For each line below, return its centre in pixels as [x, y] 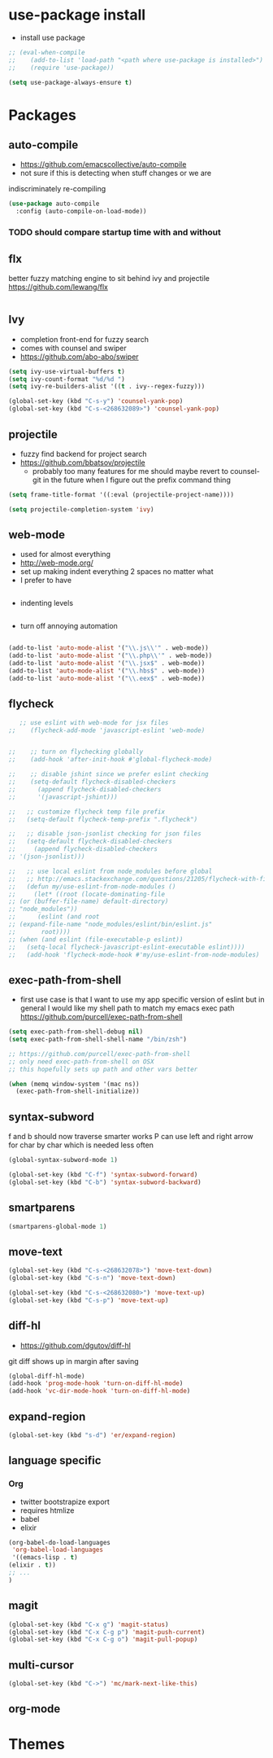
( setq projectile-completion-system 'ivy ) [81, 509]
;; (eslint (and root [54, 917]
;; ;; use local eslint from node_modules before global [110, 871]
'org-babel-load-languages [58, 1550]
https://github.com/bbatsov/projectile [83, 463]
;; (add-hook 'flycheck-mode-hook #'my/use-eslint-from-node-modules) [134, 954]
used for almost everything [65, 555]
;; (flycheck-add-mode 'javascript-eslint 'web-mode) [107, 730]
